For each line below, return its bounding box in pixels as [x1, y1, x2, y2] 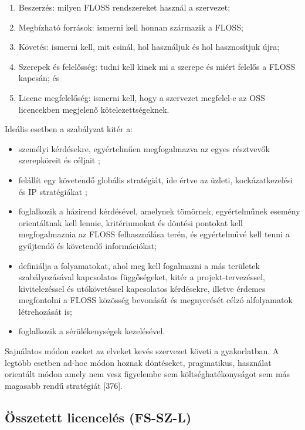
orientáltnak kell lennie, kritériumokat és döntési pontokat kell [18, 216, 243, 229]
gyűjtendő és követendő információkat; [18, 239, 157, 251]
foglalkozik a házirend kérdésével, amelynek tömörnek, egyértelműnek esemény [18, 205, 300, 217]
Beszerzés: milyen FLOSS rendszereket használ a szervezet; [18, 1, 231, 13]
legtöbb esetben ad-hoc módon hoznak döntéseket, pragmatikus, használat [5, 356, 272, 368]
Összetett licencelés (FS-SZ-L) [5, 408, 192, 426]
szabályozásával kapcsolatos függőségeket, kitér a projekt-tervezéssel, [18, 271, 266, 283]
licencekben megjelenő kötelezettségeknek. [18, 103, 170, 115]
